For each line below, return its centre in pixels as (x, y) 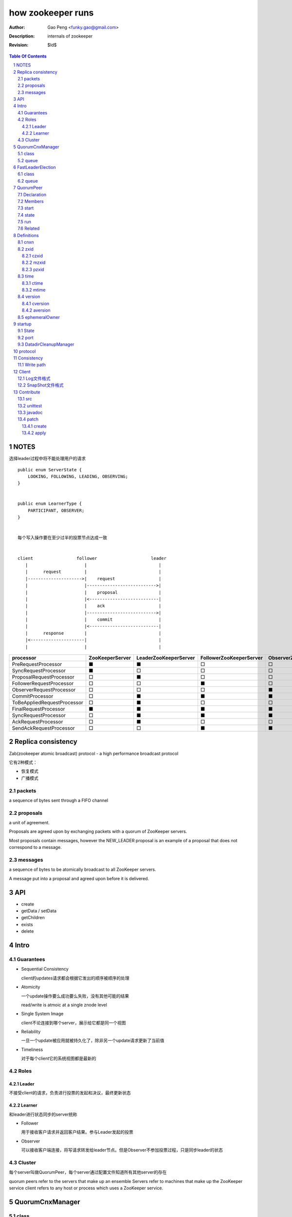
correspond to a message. (35, 848)
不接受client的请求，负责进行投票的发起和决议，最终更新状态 (70, 1093)
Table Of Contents (28, 56)
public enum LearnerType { (50, 504)
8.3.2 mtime (34, 290)
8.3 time (26, 276)
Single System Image (42, 1014)
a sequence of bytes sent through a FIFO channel (59, 800)
